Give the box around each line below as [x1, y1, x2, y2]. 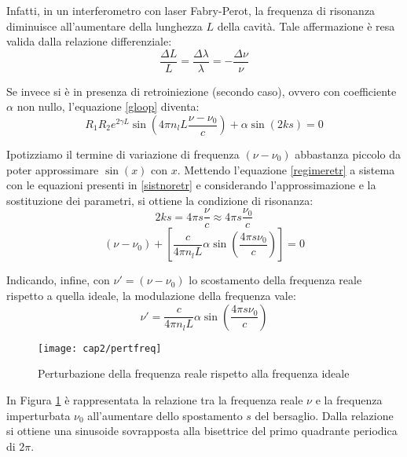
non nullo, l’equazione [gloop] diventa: [16, 98, 200, 115]
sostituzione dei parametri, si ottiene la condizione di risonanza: [6, 192, 313, 208]
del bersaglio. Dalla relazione [255, 407, 394, 423]
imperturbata [6, 407, 71, 423]
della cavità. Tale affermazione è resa [217, 17, 395, 34]
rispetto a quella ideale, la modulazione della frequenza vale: [6, 287, 296, 304]
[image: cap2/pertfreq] [38, 342, 162, 354]
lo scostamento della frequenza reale [189, 272, 362, 288]
